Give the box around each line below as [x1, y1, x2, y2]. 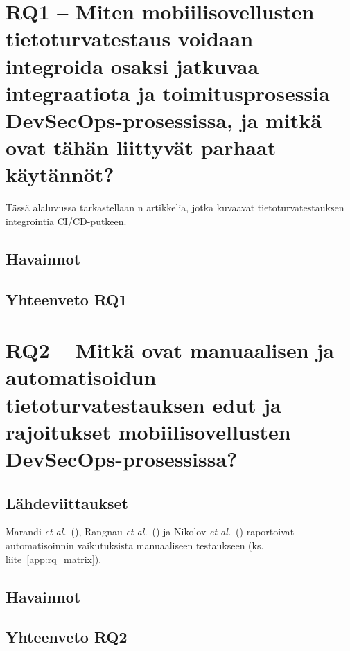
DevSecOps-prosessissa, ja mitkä [6, 105, 322, 134]
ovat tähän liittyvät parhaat [6, 133, 277, 161]
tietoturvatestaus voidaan [6, 24, 254, 53]
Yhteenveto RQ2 [6, 626, 128, 648]
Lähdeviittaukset [6, 492, 128, 513]
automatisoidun [6, 363, 157, 391]
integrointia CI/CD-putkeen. [6, 213, 127, 228]
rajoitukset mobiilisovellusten [6, 417, 291, 445]
